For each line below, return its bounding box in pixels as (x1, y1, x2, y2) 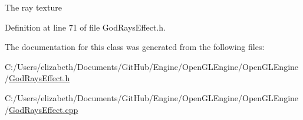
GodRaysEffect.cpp (9, 103, 78, 115)
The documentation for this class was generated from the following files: (5, 41, 265, 53)
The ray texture (5, 1, 62, 13)
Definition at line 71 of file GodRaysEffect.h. (5, 21, 166, 33)
